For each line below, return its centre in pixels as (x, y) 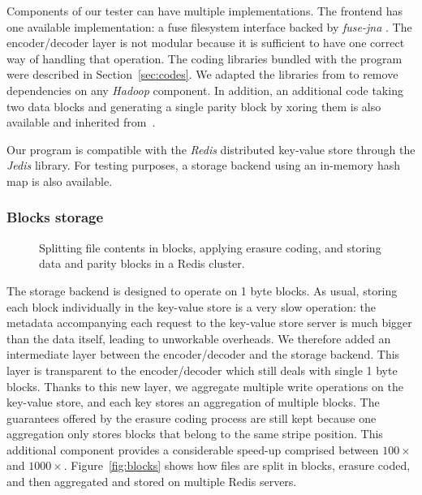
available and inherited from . (81, 122)
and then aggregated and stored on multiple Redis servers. (152, 482)
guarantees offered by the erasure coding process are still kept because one (192, 418)
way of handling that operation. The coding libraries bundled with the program (205, 58)
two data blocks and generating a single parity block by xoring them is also (194, 106)
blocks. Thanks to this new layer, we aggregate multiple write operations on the (205, 386)
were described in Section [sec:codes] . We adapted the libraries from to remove (202, 74)
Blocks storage (55, 217)
